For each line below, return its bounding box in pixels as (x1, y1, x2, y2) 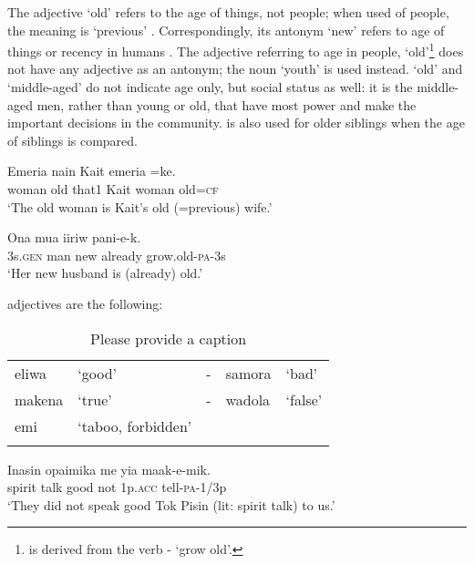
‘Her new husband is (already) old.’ (7, 263, 203, 282)
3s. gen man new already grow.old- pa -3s (7, 245, 226, 264)
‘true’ (77, 388, 112, 410)
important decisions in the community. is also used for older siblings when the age (7, 113, 465, 132)
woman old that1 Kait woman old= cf (7, 179, 219, 198)
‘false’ (285, 388, 323, 410)
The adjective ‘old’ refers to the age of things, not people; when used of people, (7, 3, 449, 21)
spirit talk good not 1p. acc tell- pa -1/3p (7, 477, 227, 497)
